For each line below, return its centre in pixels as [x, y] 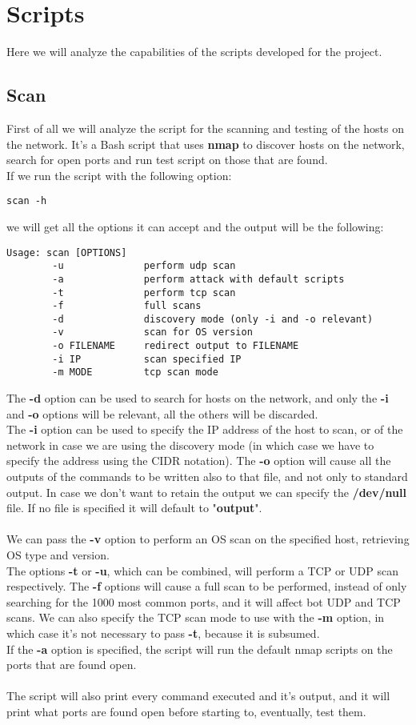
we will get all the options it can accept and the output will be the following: [195, 226]
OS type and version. [58, 555]
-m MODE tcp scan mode [135, 373]
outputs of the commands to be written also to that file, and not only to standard [207, 477]
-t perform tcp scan [144, 292]
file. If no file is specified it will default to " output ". [134, 508]
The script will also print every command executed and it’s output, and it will [198, 696]
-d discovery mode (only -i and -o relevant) [213, 319]
